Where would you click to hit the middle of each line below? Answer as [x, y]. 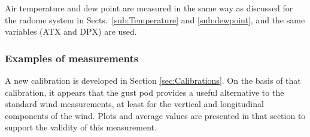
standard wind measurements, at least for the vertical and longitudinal [134, 104]
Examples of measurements [72, 58]
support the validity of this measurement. [81, 127]
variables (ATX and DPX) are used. [71, 31]
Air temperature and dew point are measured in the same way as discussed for [149, 8]
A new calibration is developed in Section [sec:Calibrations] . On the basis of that [153, 80]
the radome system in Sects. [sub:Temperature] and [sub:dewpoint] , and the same [155, 19]
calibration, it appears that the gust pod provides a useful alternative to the [145, 92]
